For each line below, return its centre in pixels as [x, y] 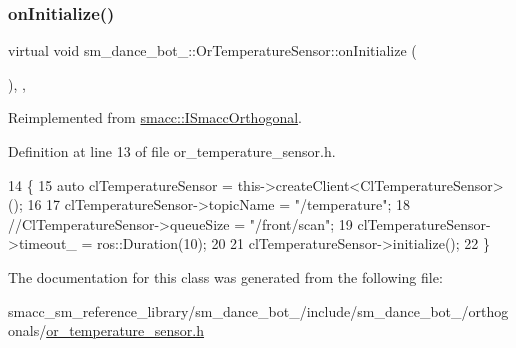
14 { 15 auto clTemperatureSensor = [120, 184]
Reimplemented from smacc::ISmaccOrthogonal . [155, 117]
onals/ [27, 330]
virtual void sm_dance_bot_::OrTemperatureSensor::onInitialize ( [212, 50]
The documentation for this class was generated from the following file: [225, 276]
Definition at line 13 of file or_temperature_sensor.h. [172, 151]
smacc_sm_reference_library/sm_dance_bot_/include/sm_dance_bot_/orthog [258, 310]
